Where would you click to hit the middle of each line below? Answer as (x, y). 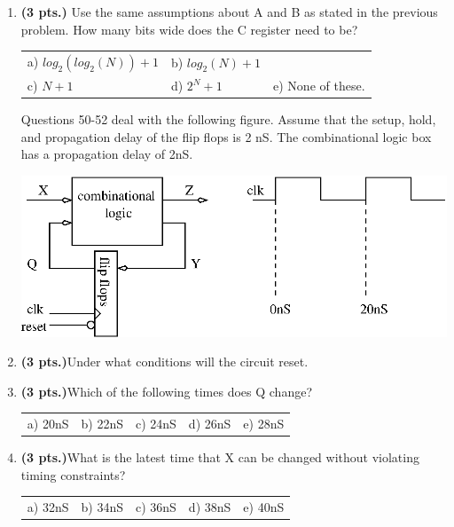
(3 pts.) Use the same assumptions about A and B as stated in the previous (229, 12)
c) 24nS (156, 424)
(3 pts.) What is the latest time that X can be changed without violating (220, 457)
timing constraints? (73, 474)
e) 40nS (264, 507)
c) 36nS (156, 507)
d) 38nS (210, 507)
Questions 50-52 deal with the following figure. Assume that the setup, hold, (228, 119)
